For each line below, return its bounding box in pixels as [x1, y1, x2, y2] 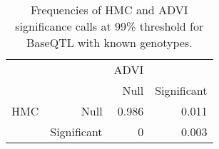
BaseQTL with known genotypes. [26, 34, 193, 51]
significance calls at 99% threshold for [15, 18, 204, 34]
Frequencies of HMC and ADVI [30, 1, 188, 18]
